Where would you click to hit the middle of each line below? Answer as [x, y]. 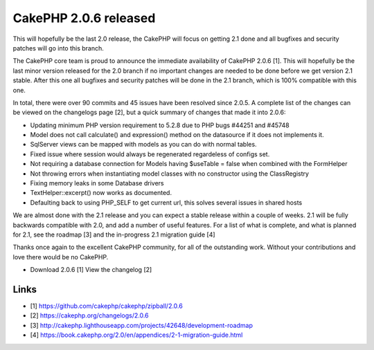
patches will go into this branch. [58, 48]
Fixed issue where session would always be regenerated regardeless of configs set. [150, 154]
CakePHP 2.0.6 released [84, 18]
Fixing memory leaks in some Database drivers [97, 183]
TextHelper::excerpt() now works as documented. [101, 193]
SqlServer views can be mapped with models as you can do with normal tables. [143, 145]
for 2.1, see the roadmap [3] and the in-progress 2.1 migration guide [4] [114, 234]
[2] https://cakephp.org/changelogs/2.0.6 [89, 315]
